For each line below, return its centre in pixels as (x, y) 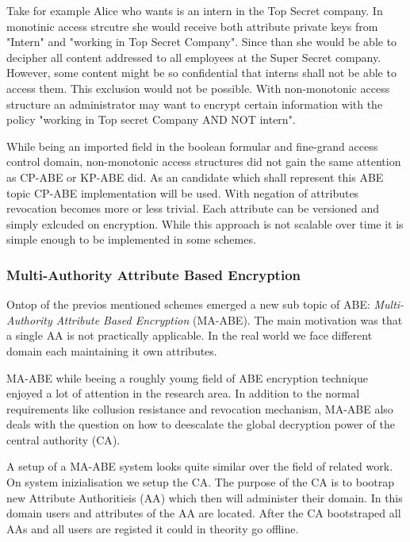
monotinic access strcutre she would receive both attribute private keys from (192, 26)
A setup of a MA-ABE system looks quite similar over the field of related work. (200, 466)
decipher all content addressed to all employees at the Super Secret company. (194, 57)
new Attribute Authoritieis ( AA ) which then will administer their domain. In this (205, 497)
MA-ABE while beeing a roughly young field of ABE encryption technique (187, 377)
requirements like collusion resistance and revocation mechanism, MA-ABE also (200, 408)
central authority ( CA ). (63, 439)
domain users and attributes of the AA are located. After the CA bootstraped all (204, 513)
